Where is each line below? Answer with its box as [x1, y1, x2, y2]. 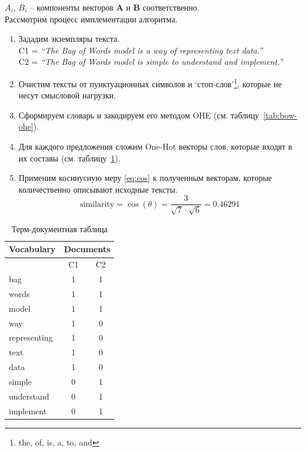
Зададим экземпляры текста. [18, 32, 120, 45]
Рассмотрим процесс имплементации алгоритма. [5, 12, 178, 25]
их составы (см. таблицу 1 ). [18, 151, 121, 164]
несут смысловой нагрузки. [18, 89, 116, 101]
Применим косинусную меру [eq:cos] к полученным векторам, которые [18, 171, 272, 184]
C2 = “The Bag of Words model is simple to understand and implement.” [18, 55, 283, 68]
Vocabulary [9, 243, 56, 255]
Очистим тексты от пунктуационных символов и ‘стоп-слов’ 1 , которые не [18, 75, 282, 90]
